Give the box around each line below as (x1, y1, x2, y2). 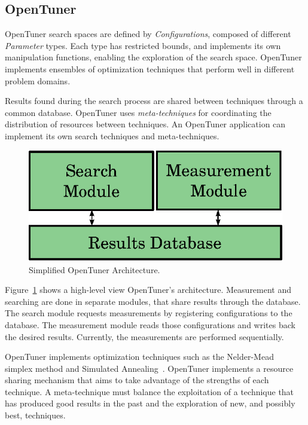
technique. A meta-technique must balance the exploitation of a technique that (5, 385, 294, 398)
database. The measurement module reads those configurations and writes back (5, 318, 295, 331)
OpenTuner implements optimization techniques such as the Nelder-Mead (5, 350, 274, 363)
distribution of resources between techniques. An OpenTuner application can (5, 118, 286, 130)
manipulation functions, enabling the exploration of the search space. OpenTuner (5, 51, 302, 63)
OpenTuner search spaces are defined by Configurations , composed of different (5, 27, 291, 40)
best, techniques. (5, 409, 66, 421)
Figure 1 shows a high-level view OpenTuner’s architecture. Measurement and (5, 283, 292, 296)
